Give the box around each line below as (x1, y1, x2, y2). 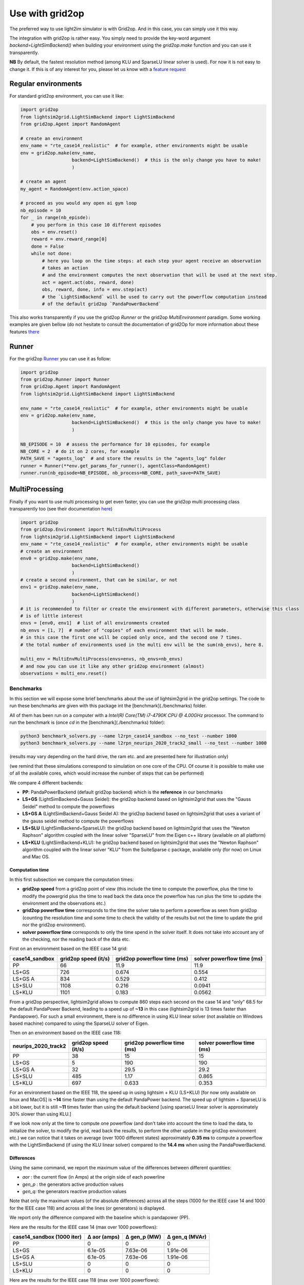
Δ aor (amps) (87, 1233, 120, 1240)
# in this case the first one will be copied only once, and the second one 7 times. (20, 635, 242, 640)
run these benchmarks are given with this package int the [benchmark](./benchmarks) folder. (9, 703, 207, 709)
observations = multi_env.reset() (20, 671, 107, 676)
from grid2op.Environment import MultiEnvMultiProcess (20, 527, 161, 533)
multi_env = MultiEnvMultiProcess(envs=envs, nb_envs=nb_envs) (20, 656, 183, 662)
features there (9, 328, 40, 335)
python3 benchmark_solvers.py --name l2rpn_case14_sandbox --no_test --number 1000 (20, 733, 237, 739)
